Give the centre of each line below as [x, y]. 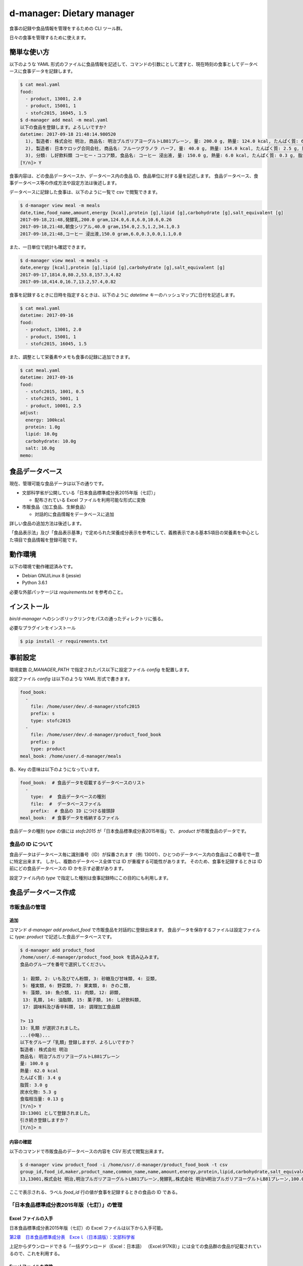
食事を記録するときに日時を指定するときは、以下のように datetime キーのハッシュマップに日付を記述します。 [123, 295]
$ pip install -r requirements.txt [64, 641]
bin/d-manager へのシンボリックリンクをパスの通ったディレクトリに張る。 [88, 618]
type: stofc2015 [50, 721]
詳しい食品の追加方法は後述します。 [47, 523]
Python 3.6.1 [35, 583]
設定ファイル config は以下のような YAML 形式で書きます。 [71, 679]
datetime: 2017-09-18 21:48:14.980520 [68, 134]
